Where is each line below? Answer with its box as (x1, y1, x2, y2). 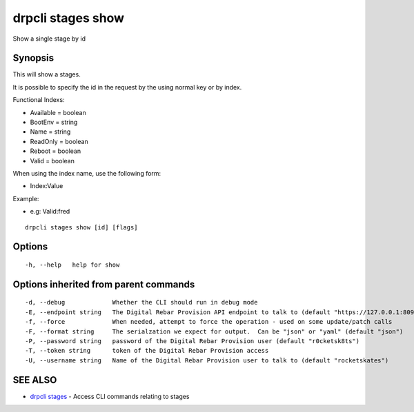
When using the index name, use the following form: (12, 169, 161, 177)
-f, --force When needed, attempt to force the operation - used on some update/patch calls (25, 318, 393, 326)
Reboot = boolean (30, 147, 81, 155)
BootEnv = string (30, 118, 78, 127)
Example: (12, 194, 39, 203)
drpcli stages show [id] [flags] (25, 223, 138, 231)
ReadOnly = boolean (30, 137, 89, 145)
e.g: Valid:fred (30, 207, 70, 216)
